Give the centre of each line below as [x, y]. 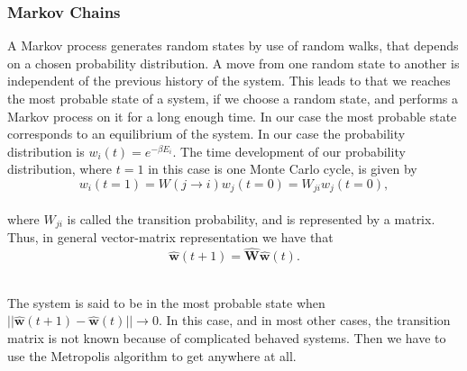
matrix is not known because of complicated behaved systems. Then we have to [227, 338]
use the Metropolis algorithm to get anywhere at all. [152, 355]
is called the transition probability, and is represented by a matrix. [251, 219]
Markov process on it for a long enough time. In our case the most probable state [232, 116]
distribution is [46, 151]
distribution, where [60, 169]
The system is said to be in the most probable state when [166, 302]
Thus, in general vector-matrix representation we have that [170, 237]
